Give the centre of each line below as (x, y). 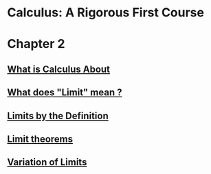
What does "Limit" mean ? (65, 93)
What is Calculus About (59, 69)
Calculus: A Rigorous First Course (106, 13)
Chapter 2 (36, 44)
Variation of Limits (47, 162)
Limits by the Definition (58, 115)
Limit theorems (40, 139)
